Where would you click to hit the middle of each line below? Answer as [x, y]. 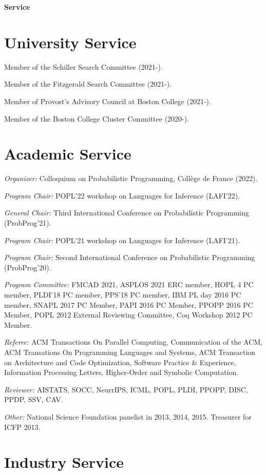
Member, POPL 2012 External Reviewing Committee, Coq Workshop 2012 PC [128, 315]
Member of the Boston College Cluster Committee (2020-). [97, 118]
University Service [70, 42]
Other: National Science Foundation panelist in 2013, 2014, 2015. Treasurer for [128, 416]
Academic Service [68, 154]
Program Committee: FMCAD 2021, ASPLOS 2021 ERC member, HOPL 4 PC [129, 284]
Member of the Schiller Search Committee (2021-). [83, 66]
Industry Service [64, 462]
